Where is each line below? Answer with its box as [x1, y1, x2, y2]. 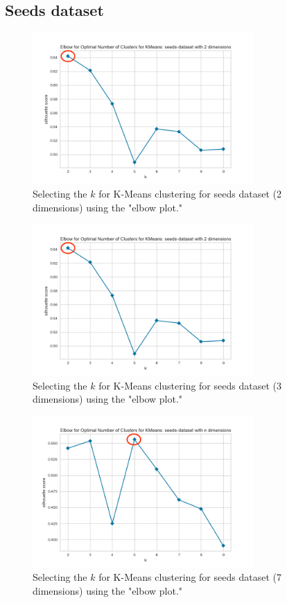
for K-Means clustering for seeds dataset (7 [98, 570, 281, 584]
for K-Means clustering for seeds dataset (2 [98, 186, 281, 201]
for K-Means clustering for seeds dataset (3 [98, 378, 281, 392]
